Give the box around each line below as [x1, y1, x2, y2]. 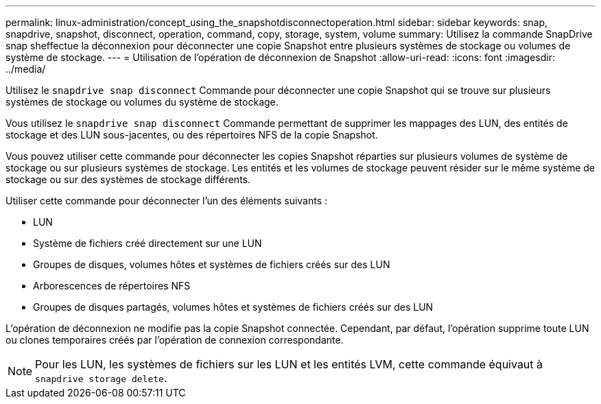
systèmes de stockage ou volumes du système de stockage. [5, 96, 279, 108]
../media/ [5, 63, 46, 75]
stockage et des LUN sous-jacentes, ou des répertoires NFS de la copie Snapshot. [5, 129, 378, 141]
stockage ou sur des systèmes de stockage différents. [5, 174, 251, 185]
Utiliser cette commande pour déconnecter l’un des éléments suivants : [5, 195, 328, 206]
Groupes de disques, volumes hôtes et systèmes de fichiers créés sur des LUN [33, 259, 390, 270]
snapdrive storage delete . [35, 371, 167, 385]
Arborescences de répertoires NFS [33, 280, 191, 292]
